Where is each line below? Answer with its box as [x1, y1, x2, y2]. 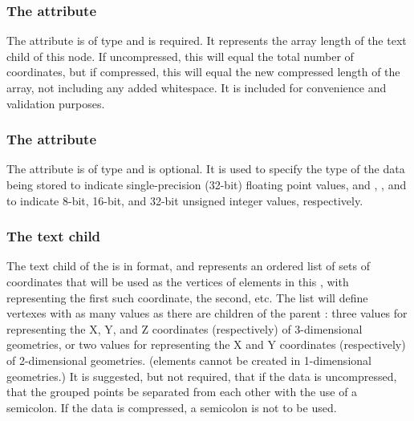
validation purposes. [6, 95, 105, 111]
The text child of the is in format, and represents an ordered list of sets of [6, 257, 370, 274]
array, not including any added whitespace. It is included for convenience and [6, 79, 387, 95]
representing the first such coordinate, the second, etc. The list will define [6, 289, 368, 306]
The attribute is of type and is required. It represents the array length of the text [6, 32, 407, 49]
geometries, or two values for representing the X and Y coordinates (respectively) [6, 336, 406, 353]
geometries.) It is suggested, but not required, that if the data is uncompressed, [6, 367, 397, 384]
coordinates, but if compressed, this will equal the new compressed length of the [6, 63, 400, 80]
